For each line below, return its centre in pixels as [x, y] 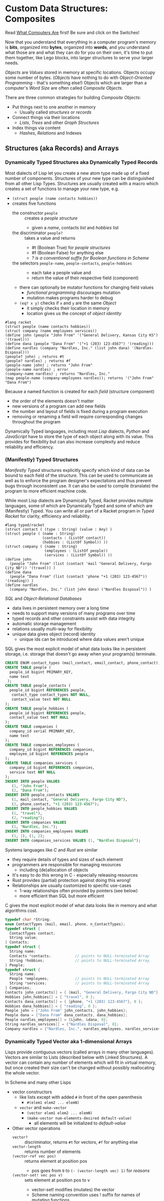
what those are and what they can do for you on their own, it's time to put [79, 52]
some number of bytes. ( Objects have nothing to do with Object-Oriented [79, 77]
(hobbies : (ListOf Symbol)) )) [75, 542]
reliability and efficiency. [30, 447]
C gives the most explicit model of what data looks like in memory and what [81, 905]
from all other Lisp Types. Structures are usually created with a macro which [82, 183]
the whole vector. [22, 1073]
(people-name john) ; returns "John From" [49, 365]
